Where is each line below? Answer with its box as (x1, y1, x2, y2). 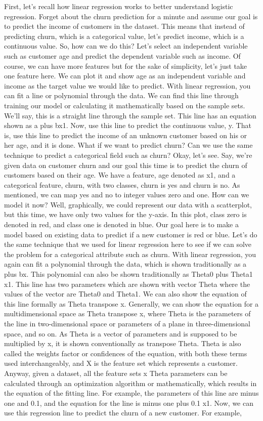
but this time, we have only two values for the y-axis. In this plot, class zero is (4, 209, 247, 220)
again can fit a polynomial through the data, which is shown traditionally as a (4, 259, 247, 269)
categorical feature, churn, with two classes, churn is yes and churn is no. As (4, 179, 240, 190)
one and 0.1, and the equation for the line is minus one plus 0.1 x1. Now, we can (4, 397, 253, 408)
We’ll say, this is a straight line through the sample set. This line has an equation (4, 110, 256, 120)
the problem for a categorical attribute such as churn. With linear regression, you (4, 248, 256, 259)
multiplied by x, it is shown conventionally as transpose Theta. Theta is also (4, 338, 241, 349)
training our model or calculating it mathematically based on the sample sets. (4, 100, 245, 110)
